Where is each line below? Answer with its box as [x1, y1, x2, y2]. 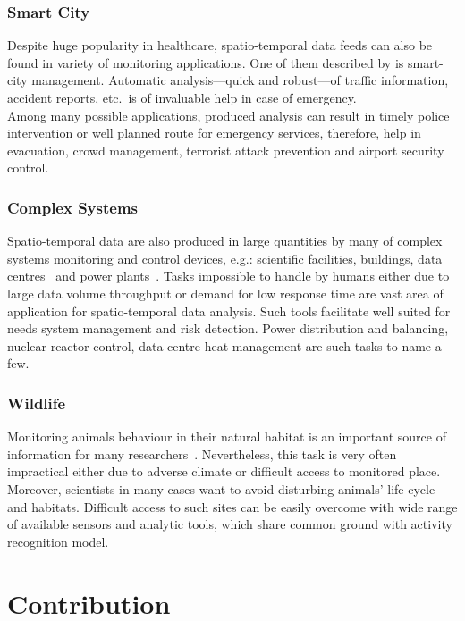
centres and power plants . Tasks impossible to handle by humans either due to [7, 266, 450, 285]
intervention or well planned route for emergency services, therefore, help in [7, 123, 421, 142]
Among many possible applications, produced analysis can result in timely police [7, 105, 450, 124]
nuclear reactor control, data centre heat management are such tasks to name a [7, 336, 442, 355]
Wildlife [7, 391, 66, 414]
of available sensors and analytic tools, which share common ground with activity [7, 515, 452, 533]
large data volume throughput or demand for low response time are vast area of [7, 283, 444, 302]
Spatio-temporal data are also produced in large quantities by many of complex [7, 231, 443, 250]
